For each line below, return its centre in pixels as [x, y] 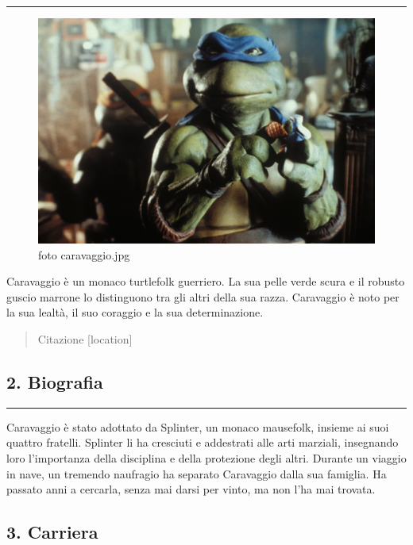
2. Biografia [55, 382]
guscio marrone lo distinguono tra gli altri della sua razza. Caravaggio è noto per [203, 296]
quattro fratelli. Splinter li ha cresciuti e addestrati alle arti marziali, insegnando [203, 442]
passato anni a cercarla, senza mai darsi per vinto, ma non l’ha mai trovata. [191, 489]
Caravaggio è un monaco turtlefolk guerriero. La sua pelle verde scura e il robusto [206, 281]
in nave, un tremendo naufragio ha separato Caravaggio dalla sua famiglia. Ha [197, 473]
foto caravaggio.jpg [84, 254]
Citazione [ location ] [85, 339]
